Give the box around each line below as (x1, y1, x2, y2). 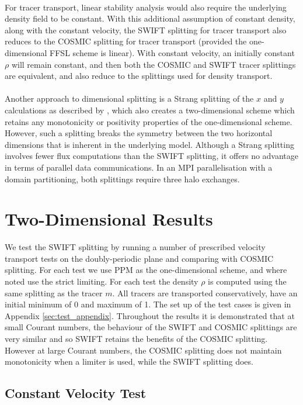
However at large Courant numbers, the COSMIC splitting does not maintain (5, 344, 282, 356)
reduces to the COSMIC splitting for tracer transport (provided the (5, 35, 247, 47)
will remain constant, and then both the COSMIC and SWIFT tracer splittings (11, 58, 296, 70)
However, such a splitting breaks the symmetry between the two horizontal (5, 127, 273, 139)
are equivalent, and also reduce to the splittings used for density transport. (5, 70, 273, 82)
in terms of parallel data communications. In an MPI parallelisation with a (5, 161, 273, 173)
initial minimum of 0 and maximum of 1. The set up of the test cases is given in (5, 298, 291, 310)
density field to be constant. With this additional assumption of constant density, (5, 12, 295, 25)
